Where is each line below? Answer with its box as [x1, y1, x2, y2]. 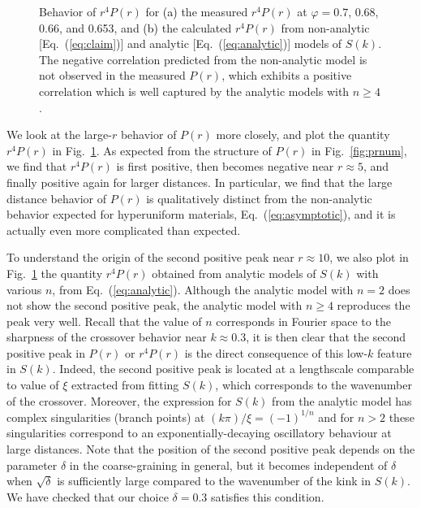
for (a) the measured [145, 3, 248, 20]
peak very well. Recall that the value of [6, 312, 202, 329]
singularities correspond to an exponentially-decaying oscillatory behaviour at [6, 424, 392, 441]
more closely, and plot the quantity [216, 126, 390, 143]
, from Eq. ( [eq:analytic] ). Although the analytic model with [52, 280, 354, 297]
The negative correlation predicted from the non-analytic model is [39, 50, 367, 67]
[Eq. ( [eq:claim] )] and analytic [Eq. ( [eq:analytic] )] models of [39, 35, 342, 52]
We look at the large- [6, 126, 112, 143]
